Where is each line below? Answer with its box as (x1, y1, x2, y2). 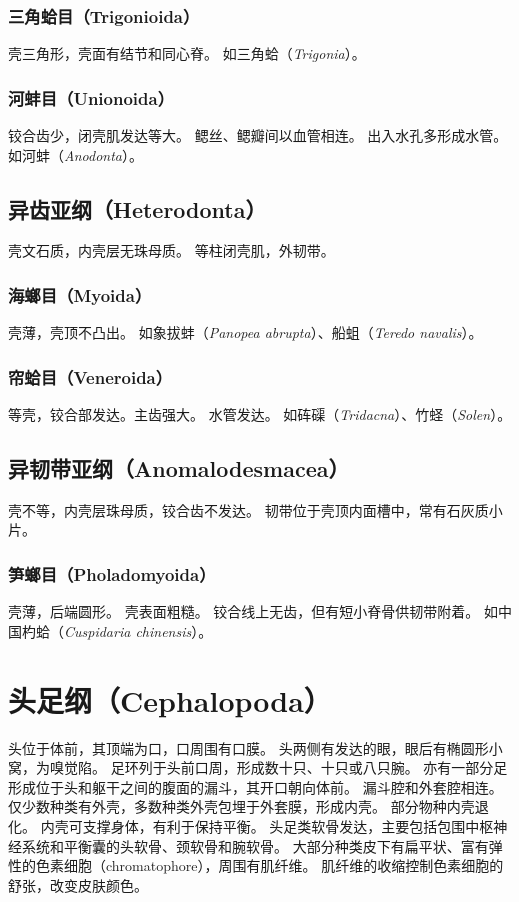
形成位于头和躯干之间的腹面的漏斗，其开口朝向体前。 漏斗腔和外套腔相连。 (8, 776, 503, 797)
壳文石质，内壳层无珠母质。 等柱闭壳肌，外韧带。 (8, 240, 335, 261)
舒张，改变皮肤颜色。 (8, 874, 148, 895)
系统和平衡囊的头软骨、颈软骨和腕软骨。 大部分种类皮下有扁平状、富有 (21, 835, 489, 856)
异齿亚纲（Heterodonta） (8, 193, 267, 224)
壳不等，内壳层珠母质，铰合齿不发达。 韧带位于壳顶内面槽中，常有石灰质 (8, 499, 489, 520)
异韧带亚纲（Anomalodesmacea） (8, 453, 350, 484)
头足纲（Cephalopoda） (8, 679, 332, 720)
